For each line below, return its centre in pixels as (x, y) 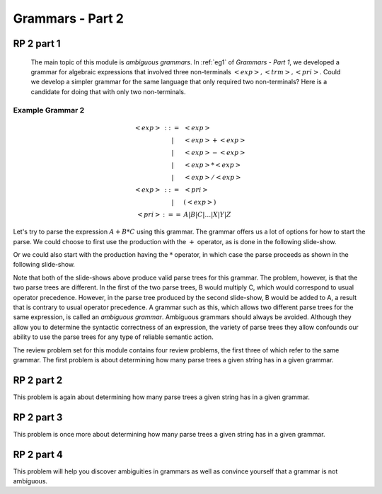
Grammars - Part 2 (68, 18)
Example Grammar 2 (49, 110)
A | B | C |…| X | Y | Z (207, 215)
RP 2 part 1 (37, 44)
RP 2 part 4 (38, 454)
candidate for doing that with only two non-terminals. (108, 91)
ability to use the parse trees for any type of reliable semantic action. (113, 337)
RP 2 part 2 (38, 380)
